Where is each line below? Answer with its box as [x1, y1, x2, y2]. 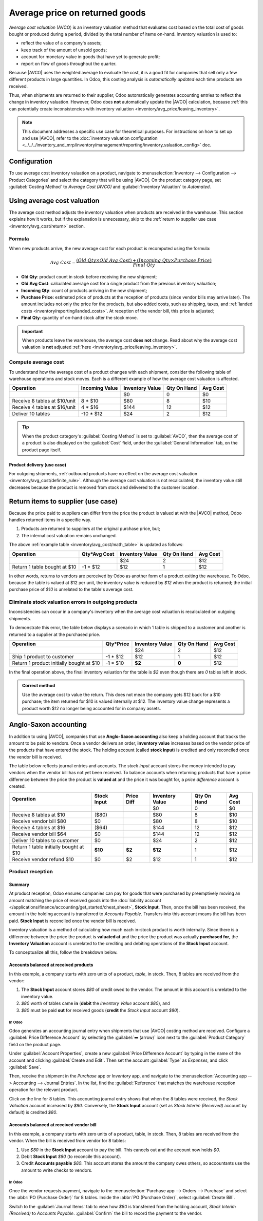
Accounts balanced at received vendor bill [9, 1122, 97, 1128]
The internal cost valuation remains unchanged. [21, 532, 117, 538]
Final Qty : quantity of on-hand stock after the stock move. [21, 315, 138, 321]
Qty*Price [105, 640, 130, 647]
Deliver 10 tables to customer [12, 837, 79, 843]
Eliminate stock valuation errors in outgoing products [9, 599, 138, 606]
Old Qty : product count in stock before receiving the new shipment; [21, 274, 157, 279]
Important [22, 328, 43, 334]
